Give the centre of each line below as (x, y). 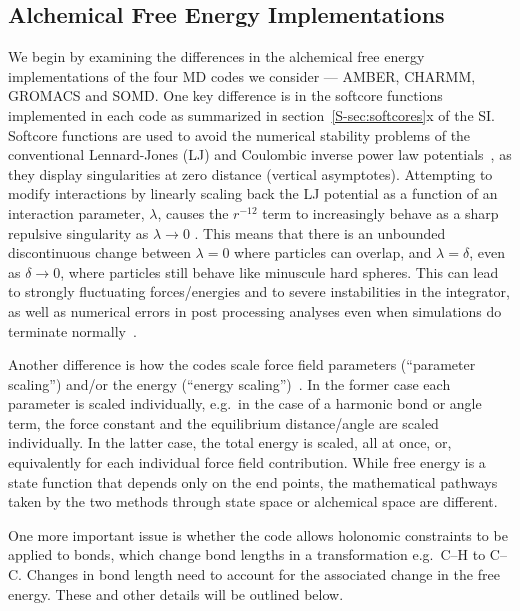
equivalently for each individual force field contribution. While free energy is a (247, 462)
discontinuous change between (99, 252)
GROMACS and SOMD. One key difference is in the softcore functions (225, 95)
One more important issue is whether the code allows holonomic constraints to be (258, 534)
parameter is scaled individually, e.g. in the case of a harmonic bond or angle (245, 403)
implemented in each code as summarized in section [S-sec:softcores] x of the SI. (251, 114)
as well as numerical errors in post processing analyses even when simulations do (255, 310)
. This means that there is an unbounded (320, 232)
